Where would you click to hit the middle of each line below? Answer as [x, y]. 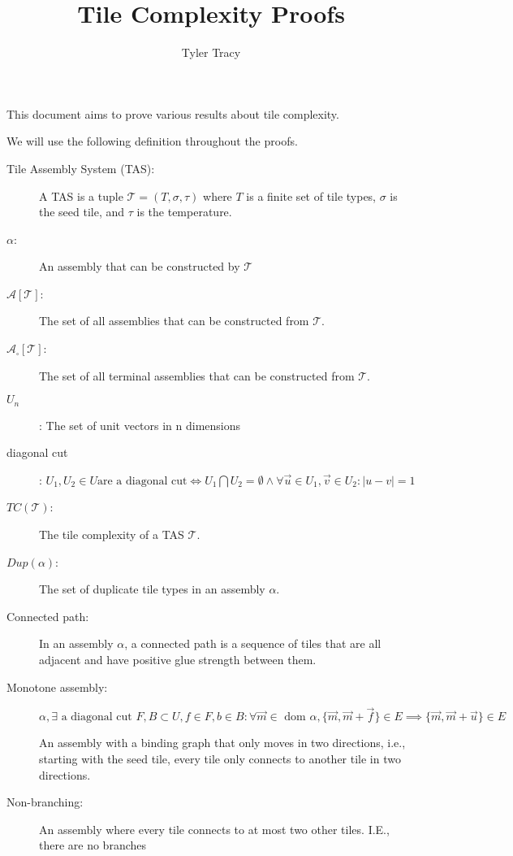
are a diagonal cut [142, 481]
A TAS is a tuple [81, 196]
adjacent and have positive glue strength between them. [178, 660]
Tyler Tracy [211, 52]
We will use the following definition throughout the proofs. [152, 141]
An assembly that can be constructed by [140, 266]
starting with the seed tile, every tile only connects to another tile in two [220, 759]
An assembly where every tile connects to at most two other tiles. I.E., [214, 829]
